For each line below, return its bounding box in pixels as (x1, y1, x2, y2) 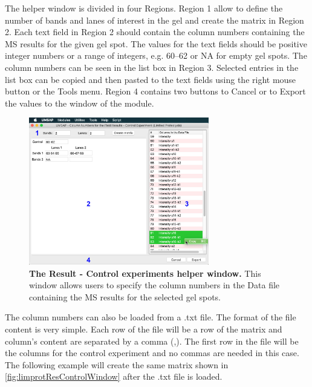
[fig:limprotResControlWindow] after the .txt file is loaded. (5, 370, 223, 383)
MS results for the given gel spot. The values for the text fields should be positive (5, 37, 307, 50)
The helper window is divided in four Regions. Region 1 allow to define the (5, 2, 283, 14)
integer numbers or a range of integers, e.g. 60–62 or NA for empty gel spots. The (5, 49, 307, 62)
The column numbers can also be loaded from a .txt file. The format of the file (5, 311, 296, 323)
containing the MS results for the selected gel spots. (29, 290, 221, 303)
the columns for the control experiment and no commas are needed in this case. (5, 346, 299, 359)
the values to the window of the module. (5, 96, 154, 109)
